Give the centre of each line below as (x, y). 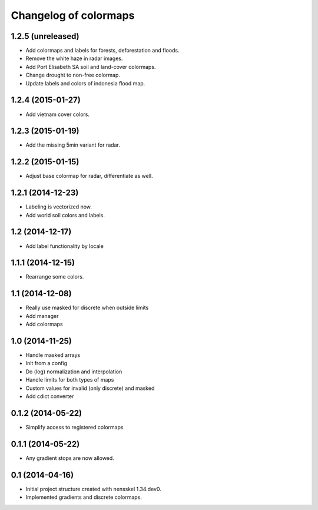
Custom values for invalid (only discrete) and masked (90, 388)
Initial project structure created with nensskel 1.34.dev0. (93, 489)
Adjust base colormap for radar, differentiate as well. (89, 176)
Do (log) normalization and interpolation (74, 372)
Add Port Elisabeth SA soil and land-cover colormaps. (91, 67)
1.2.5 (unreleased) (45, 36)
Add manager (42, 316)
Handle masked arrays (53, 355)
